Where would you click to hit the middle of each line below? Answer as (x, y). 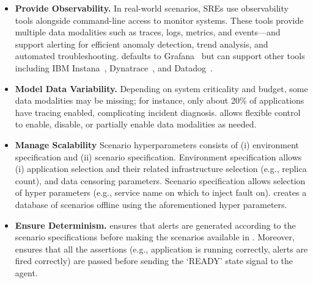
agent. (26, 272)
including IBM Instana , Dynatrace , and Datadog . (114, 67)
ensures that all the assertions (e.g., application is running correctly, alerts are (161, 249)
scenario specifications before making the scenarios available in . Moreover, (155, 237)
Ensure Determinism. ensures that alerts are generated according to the (155, 225)
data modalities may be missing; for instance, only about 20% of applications (160, 100)
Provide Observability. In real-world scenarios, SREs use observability (152, 8)
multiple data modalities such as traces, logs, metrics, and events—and (148, 32)
